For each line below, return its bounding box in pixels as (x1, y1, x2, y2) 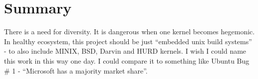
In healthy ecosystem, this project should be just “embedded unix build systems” (4, 36, 252, 46)
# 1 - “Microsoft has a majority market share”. (4, 65, 148, 76)
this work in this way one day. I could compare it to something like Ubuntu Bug (4, 55, 250, 66)
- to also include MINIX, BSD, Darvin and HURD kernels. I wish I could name (4, 46, 247, 56)
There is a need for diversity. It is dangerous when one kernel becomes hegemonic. (4, 26, 255, 37)
